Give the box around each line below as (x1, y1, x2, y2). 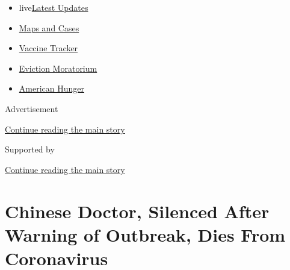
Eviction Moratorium (19, 61, 97, 74)
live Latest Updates (19, 1, 88, 13)
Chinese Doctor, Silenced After (5, 198, 270, 223)
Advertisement (5, 102, 58, 115)
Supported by (5, 143, 55, 155)
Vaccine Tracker (19, 42, 78, 54)
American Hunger (19, 82, 84, 95)
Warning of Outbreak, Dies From (5, 222, 286, 246)
